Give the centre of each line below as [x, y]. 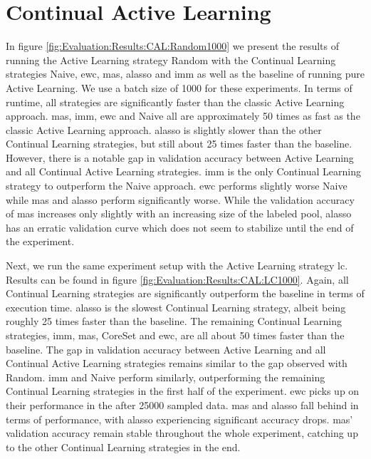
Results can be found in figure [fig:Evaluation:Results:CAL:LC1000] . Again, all [177, 279]
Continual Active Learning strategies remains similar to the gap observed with [177, 363]
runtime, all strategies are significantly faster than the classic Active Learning [175, 102]
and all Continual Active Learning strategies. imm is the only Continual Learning [183, 171]
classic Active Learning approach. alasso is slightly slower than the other [164, 129]
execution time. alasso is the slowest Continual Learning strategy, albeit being [176, 307]
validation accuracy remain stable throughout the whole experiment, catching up [182, 433]
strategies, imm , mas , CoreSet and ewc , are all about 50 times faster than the [175, 335]
